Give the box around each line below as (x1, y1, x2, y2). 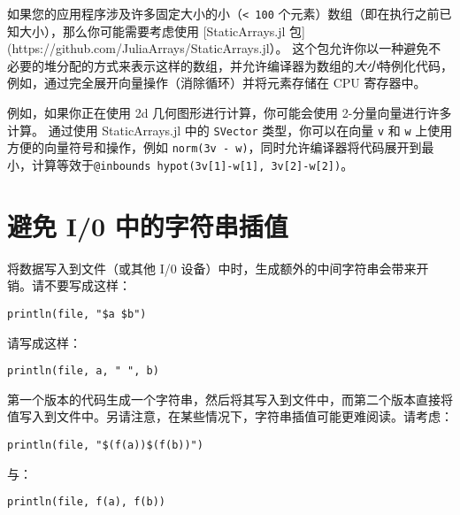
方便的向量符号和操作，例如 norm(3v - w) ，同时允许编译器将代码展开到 (7, 138, 422, 157)
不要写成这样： (43, 276, 131, 295)
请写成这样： (7, 333, 81, 351)
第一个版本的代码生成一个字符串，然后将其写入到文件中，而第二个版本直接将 (7, 389, 453, 408)
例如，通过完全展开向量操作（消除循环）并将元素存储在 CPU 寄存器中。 (7, 73, 426, 92)
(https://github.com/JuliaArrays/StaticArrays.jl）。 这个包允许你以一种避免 (7, 39, 429, 58)
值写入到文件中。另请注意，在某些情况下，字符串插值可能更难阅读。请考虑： (7, 407, 453, 426)
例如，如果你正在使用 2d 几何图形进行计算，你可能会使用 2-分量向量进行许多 (7, 104, 452, 122)
